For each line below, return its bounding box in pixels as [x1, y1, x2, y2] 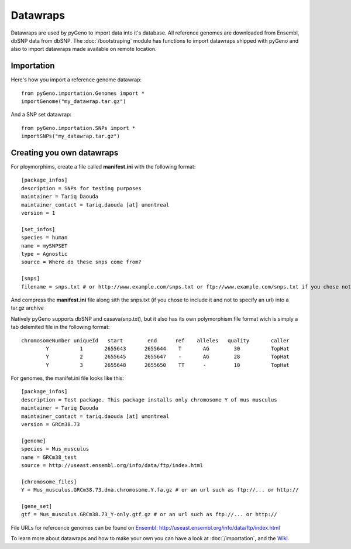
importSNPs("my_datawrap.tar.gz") [21, 133, 120, 140]
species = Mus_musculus [21, 445, 90, 452]
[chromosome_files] [21, 478, 77, 485]
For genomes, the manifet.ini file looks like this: [11, 375, 124, 382]
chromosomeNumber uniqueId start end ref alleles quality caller [21, 337, 290, 344]
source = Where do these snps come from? [21, 259, 142, 266]
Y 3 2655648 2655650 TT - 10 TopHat [46, 362, 290, 368]
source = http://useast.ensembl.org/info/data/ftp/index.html [21, 462, 204, 468]
